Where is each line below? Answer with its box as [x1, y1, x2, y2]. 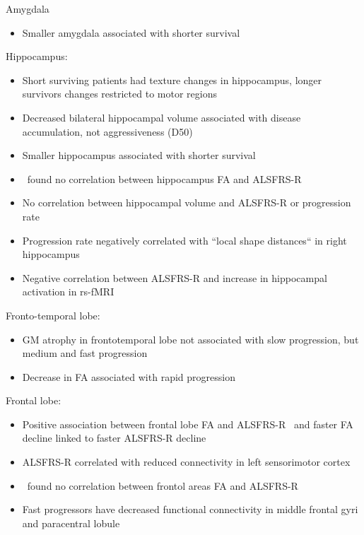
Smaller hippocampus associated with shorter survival [22, 148, 256, 163]
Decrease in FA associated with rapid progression [22, 369, 235, 384]
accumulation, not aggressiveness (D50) [22, 124, 193, 139]
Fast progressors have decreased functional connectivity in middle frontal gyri [22, 502, 358, 517]
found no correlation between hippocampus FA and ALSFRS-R [27, 171, 302, 186]
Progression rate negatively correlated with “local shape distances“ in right [22, 233, 347, 247]
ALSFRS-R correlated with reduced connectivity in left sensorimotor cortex [22, 454, 351, 469]
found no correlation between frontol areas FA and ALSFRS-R [27, 478, 298, 493]
